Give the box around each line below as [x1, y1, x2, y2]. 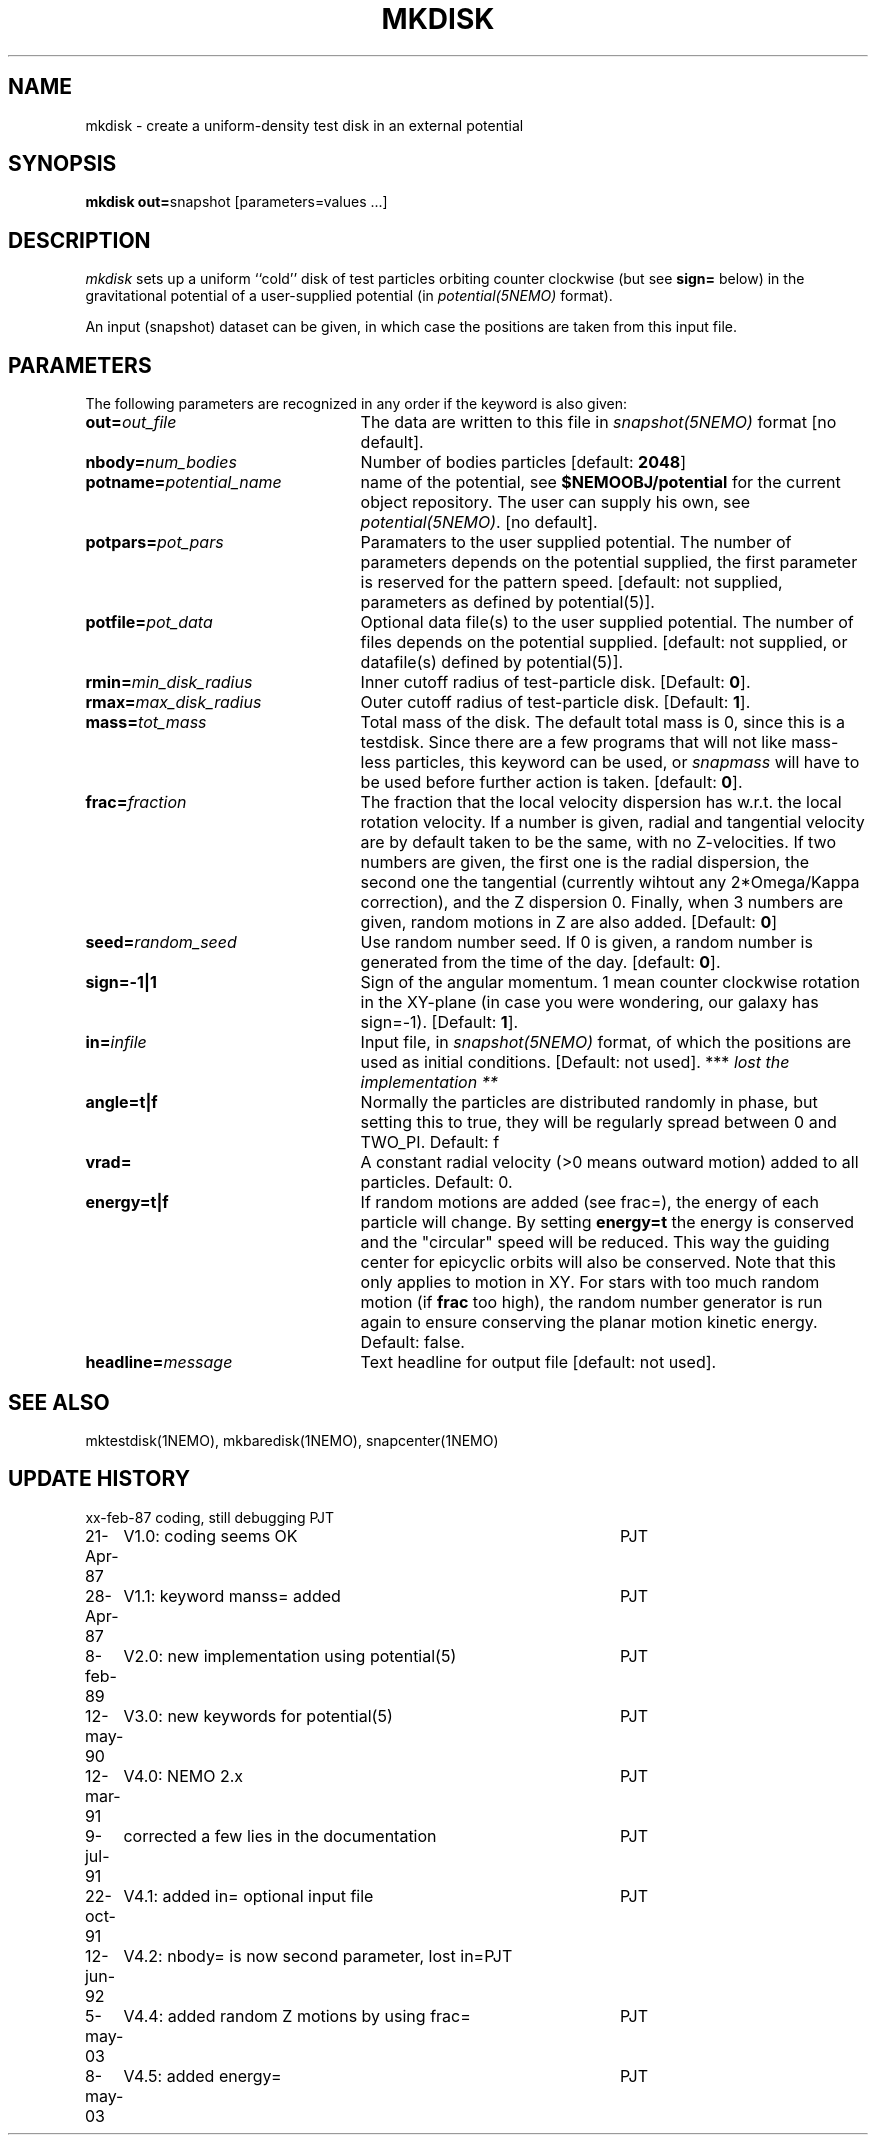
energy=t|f [85, 1192, 169, 1213]
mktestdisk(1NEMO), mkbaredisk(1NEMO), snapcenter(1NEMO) [85, 1431, 499, 1449]
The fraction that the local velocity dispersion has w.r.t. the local [360, 792, 842, 813]
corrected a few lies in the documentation [123, 1825, 437, 1846]
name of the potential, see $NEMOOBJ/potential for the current [360, 472, 841, 493]
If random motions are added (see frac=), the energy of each [360, 1192, 819, 1213]
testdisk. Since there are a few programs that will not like [360, 732, 787, 753]
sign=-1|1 [85, 972, 157, 993]
